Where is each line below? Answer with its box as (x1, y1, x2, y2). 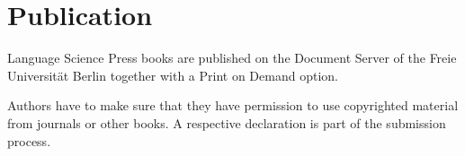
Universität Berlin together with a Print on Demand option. (7, 65, 338, 84)
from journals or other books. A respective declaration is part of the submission (7, 113, 446, 132)
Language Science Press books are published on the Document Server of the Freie (7, 48, 457, 67)
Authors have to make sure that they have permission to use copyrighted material (7, 96, 459, 115)
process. (7, 131, 51, 150)
